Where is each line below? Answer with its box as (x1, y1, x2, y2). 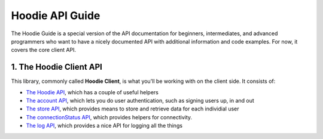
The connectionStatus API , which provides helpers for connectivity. (26, 113, 193, 121)
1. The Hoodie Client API (11, 62, 103, 72)
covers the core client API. (11, 47, 77, 54)
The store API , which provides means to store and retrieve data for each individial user (26, 105, 239, 113)
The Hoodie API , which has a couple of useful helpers (26, 88, 159, 95)
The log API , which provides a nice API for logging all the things (26, 122, 182, 129)
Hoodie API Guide (11, 9, 100, 22)
